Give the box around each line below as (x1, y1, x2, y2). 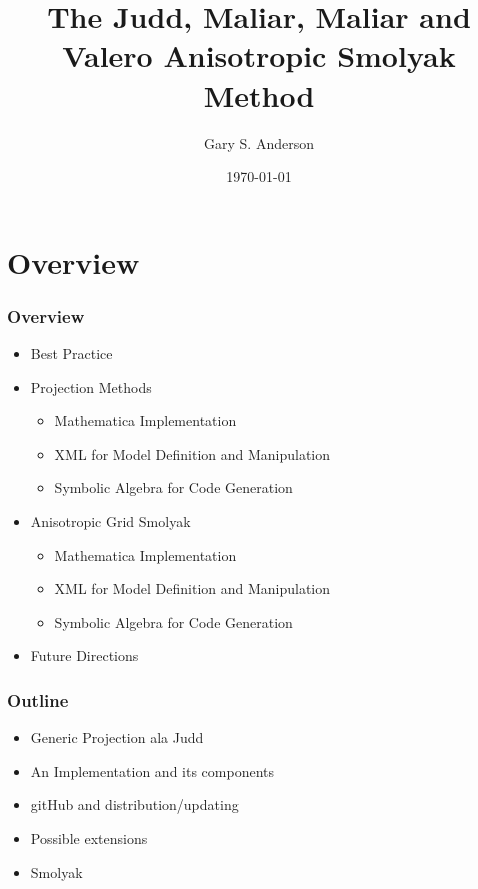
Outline (7, 687, 69, 712)
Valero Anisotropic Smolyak (62, 35, 456, 76)
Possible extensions (30, 828, 148, 849)
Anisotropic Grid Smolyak (30, 511, 191, 532)
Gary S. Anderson (204, 132, 314, 153)
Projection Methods (30, 376, 152, 397)
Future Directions (30, 645, 139, 666)
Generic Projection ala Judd (30, 727, 204, 748)
